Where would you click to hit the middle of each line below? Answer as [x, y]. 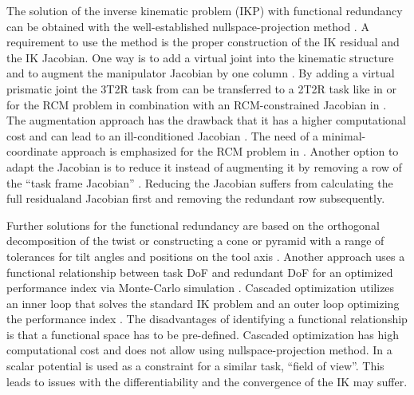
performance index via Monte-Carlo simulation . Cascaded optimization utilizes [201, 288]
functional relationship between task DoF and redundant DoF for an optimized [200, 272]
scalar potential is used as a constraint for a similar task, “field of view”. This [195, 366]
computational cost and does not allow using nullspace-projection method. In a [199, 350]
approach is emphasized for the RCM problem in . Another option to [230, 151]
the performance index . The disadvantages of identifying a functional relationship [207, 319]
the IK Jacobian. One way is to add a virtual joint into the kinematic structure [200, 57]
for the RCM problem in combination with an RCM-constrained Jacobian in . [197, 104]
